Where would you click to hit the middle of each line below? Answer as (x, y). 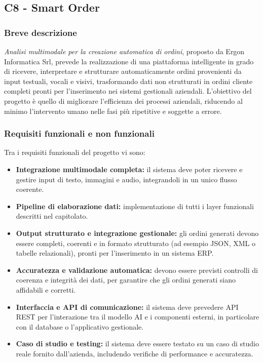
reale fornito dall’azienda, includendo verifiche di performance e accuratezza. (135, 353)
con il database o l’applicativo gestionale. (80, 326)
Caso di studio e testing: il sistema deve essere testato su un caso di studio (137, 344)
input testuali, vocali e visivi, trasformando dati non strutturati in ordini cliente (128, 81)
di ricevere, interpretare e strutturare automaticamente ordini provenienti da (123, 71)
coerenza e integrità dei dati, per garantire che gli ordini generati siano (126, 280)
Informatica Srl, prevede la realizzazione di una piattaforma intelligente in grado (129, 61)
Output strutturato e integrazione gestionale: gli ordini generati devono (137, 233)
